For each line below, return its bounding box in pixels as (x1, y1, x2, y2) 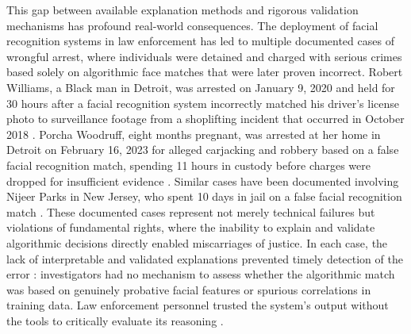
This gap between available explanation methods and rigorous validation (6, 2, 359, 17)
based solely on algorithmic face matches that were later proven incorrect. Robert (6, 63, 403, 80)
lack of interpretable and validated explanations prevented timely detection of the (6, 250, 403, 267)
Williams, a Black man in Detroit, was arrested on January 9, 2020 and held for (6, 79, 395, 95)
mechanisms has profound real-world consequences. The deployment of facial (6, 17, 378, 33)
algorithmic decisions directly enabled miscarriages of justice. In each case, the (6, 234, 388, 251)
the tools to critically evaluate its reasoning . (6, 312, 224, 328)
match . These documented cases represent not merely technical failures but (6, 203, 375, 220)
